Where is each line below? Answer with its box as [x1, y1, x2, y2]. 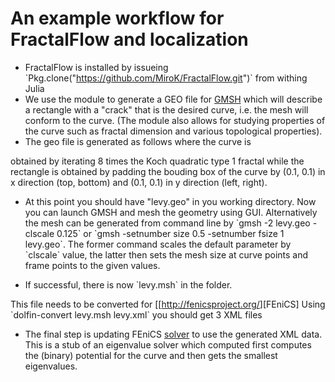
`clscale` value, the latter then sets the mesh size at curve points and [24, 248, 309, 261]
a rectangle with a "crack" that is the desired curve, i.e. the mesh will [24, 103, 309, 116]
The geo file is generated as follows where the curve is [24, 135, 252, 147]
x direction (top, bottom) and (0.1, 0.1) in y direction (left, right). [10, 176, 268, 188]
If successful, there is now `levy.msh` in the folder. [24, 278, 233, 291]
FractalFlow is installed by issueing [24, 61, 169, 73]
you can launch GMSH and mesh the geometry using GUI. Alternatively [24, 206, 318, 218]
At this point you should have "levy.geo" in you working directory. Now [24, 195, 317, 207]
